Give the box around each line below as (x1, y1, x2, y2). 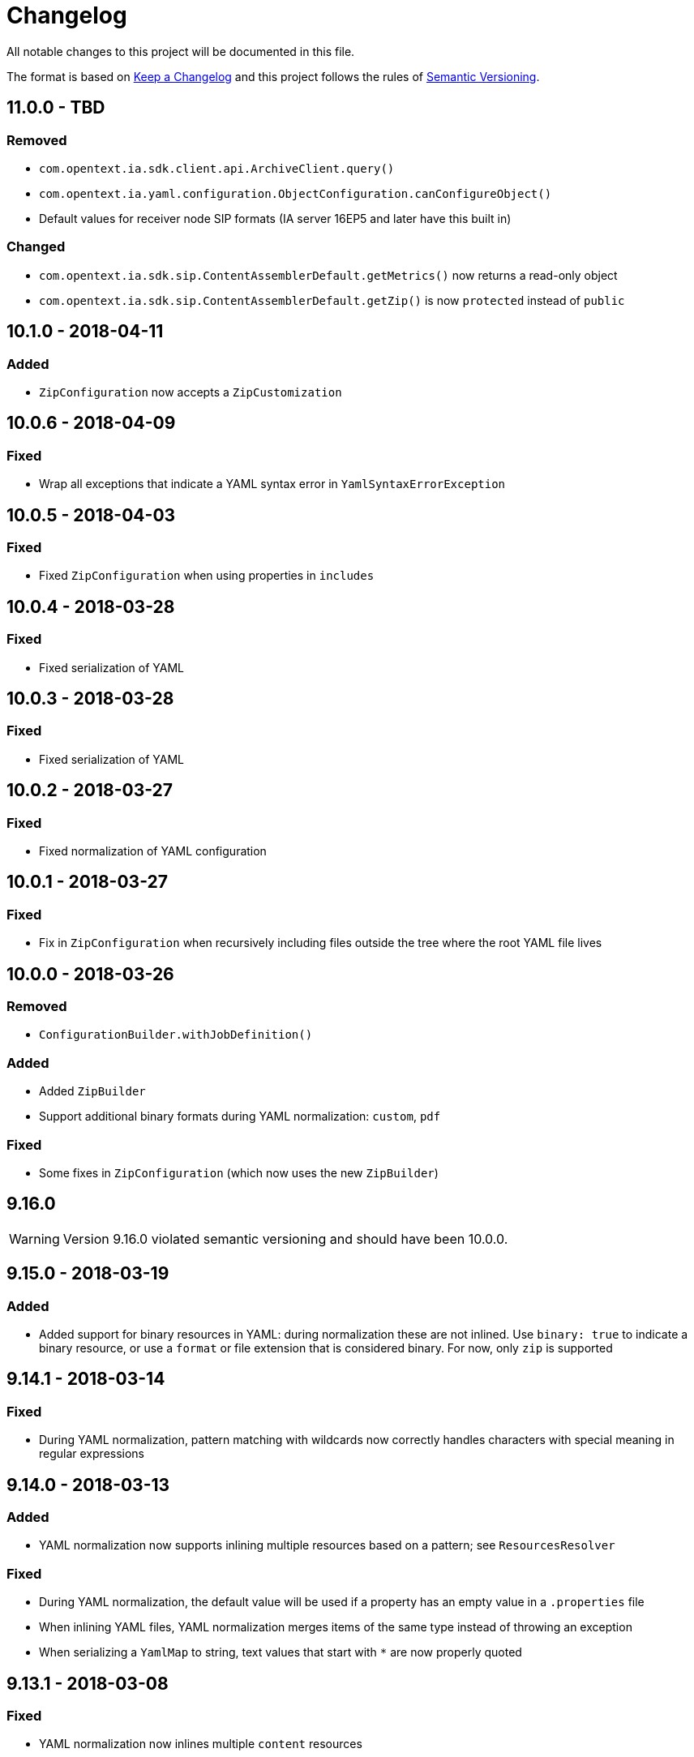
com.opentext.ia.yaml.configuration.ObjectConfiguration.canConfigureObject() (39, 186, 552, 200)
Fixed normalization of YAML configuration (39, 844, 267, 859)
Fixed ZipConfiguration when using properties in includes (39, 568, 375, 583)
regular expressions (39, 1446, 145, 1461)
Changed (6, 238, 66, 255)
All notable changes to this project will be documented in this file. (6, 44, 355, 58)
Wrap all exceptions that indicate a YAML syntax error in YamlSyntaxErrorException (39, 477, 506, 491)
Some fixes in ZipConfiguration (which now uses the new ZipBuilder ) (39, 1165, 439, 1180)
